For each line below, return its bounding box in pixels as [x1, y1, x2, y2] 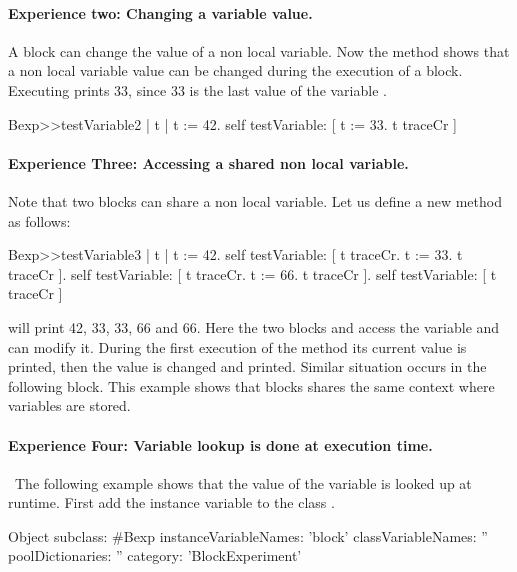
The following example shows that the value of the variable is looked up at [14, 472, 472, 493]
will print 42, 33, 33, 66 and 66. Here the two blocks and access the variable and [8, 316, 500, 337]
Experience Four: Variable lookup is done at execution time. [8, 434, 433, 455]
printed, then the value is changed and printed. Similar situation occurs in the [8, 356, 487, 377]
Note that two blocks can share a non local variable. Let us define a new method [8, 190, 502, 211]
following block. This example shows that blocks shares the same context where [8, 375, 495, 396]
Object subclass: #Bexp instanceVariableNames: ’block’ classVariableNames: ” [8, 525, 488, 546]
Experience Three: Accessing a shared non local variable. [8, 152, 409, 173]
